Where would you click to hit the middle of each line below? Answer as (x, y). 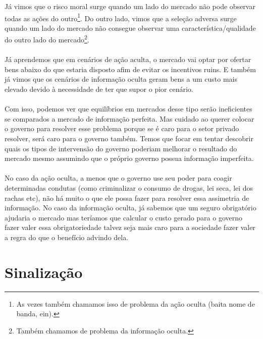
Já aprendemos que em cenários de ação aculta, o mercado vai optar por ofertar (128, 59)
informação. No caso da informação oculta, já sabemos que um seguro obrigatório (130, 208)
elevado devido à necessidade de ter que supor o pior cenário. (99, 89)
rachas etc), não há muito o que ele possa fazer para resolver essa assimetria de (127, 197)
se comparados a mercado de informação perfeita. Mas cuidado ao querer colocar (129, 118)
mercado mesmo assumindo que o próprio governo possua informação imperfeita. (129, 158)
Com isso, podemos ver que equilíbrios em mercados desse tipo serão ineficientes (128, 109)
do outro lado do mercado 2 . (47, 39)
